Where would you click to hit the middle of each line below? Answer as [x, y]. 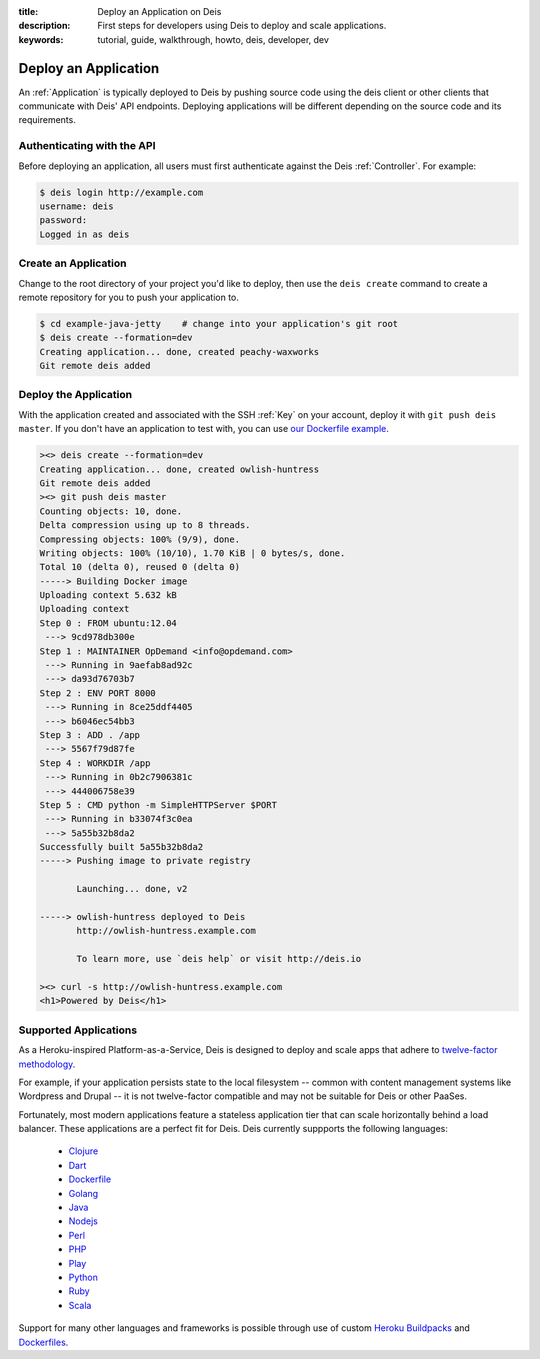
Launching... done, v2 [132, 889]
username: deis [76, 206]
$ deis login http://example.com [121, 192]
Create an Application [72, 263]
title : [28, 11]
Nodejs [83, 1221]
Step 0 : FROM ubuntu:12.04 [108, 623]
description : [44, 26]
